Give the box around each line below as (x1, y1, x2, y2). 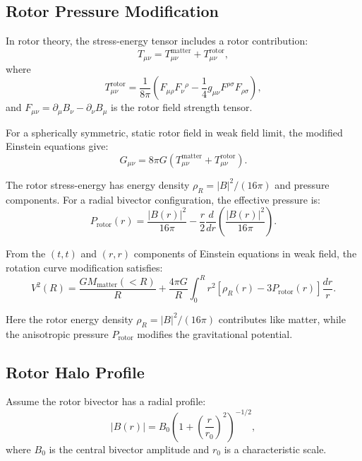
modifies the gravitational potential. (137, 326, 293, 341)
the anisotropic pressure (6, 326, 109, 341)
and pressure (274, 177, 330, 192)
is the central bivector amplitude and (49, 441, 210, 456)
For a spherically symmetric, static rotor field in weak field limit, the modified (6, 124, 343, 139)
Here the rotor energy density (6, 311, 133, 326)
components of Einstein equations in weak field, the (133, 246, 357, 261)
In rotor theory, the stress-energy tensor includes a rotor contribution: (6, 33, 308, 48)
